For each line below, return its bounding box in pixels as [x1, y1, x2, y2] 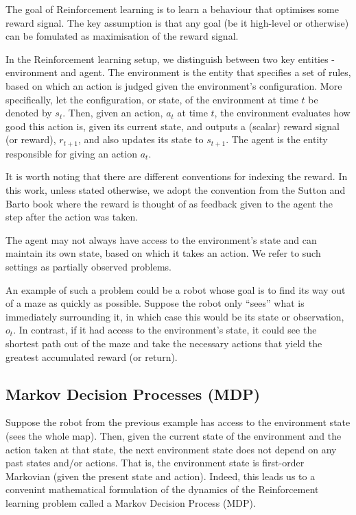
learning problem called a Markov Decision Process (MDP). [5, 495, 256, 510]
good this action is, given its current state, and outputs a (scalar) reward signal [5, 118, 340, 133]
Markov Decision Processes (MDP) [5, 383, 261, 404]
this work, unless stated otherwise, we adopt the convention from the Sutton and [5, 182, 346, 197]
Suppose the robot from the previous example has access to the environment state [5, 415, 351, 429]
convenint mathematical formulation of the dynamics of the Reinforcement [5, 482, 319, 497]
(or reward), [5, 132, 56, 147]
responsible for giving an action [5, 146, 137, 160]
